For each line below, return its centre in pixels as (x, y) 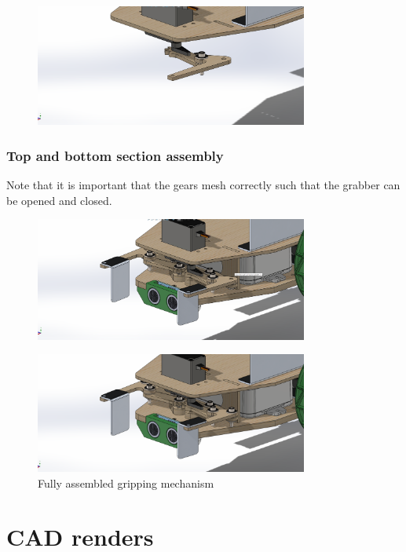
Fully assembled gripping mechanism (126, 483)
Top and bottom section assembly (115, 155)
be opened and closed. (59, 200)
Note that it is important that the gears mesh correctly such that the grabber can (203, 185)
